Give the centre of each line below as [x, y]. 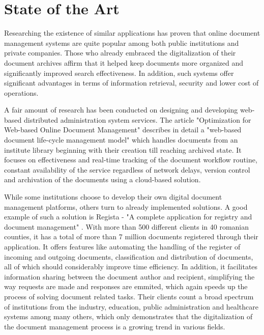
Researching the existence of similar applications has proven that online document [132, 33]
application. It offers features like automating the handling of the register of [122, 246]
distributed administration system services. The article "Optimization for [137, 119]
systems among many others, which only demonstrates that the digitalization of [128, 316]
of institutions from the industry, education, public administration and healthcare [131, 306]
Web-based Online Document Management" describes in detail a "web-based [123, 130]
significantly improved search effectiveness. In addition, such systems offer [119, 73]
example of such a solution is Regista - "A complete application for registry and [128, 217]
